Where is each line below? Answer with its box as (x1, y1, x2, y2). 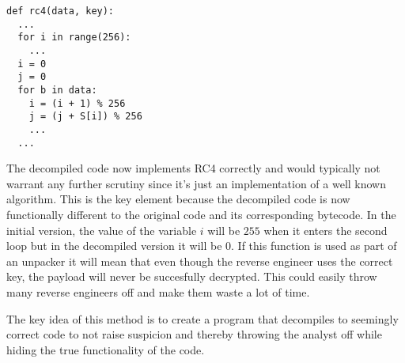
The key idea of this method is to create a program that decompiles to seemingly (6, 310, 399, 327)
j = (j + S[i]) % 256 (28, 111, 142, 123)
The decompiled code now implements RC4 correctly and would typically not (6, 160, 380, 176)
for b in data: (17, 84, 97, 96)
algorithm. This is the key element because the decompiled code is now (6, 191, 350, 207)
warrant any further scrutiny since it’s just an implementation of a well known (6, 175, 387, 191)
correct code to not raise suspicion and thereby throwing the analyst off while (6, 326, 382, 342)
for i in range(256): (17, 32, 131, 43)
